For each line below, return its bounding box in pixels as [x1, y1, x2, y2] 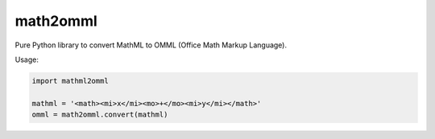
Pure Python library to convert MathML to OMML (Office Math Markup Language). [14, 40, 288, 50]
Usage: [14, 55, 39, 64]
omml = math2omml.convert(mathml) [31, 110, 168, 120]
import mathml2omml [31, 76, 109, 85]
